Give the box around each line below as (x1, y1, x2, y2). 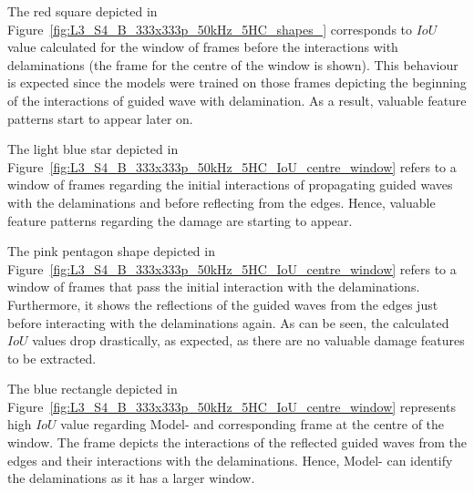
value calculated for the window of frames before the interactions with (7, 37, 398, 56)
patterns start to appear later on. (7, 108, 193, 128)
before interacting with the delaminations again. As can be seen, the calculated (7, 313, 449, 332)
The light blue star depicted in (7, 139, 179, 159)
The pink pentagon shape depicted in (7, 241, 215, 261)
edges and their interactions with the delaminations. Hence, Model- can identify (7, 450, 453, 469)
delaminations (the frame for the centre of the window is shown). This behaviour (7, 55, 459, 74)
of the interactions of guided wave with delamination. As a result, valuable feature (7, 90, 467, 109)
